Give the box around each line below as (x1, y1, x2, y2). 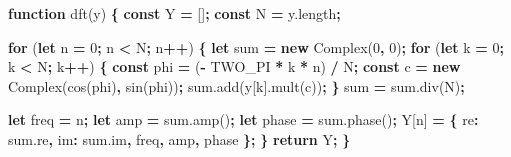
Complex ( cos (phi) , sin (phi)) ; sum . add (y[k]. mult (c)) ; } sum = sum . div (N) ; (8, 75, 465, 96)
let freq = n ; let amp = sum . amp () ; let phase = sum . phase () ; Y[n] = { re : (8, 109, 479, 130)
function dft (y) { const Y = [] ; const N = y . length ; (8, 3, 341, 23)
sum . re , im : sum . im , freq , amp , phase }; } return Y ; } (8, 128, 351, 149)
